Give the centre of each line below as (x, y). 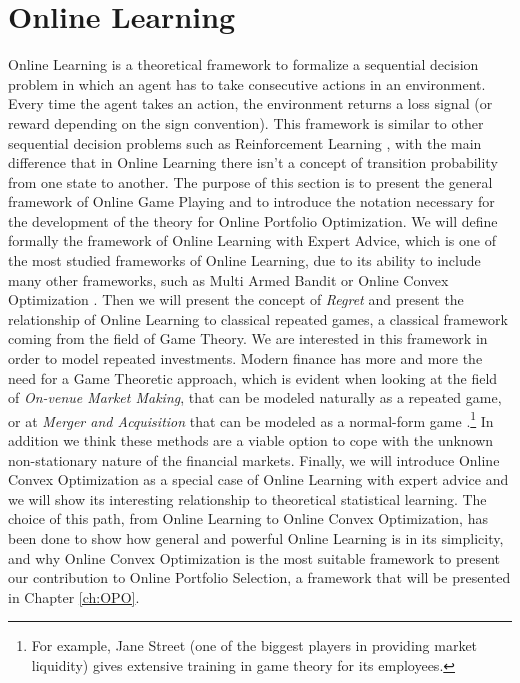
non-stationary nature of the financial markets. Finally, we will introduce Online (254, 459)
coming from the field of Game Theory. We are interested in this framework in (248, 338)
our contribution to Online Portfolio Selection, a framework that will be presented (259, 577)
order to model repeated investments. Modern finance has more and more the (245, 358)
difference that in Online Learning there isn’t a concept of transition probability (253, 162)
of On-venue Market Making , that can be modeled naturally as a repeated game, (255, 397)
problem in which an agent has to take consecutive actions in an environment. (247, 83)
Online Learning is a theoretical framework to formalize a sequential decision (243, 64)
